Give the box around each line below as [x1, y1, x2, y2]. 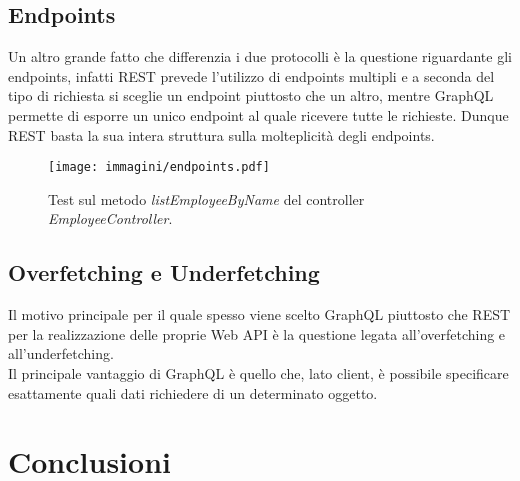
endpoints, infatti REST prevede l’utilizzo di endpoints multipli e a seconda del [8, 65, 495, 86]
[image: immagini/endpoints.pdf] [48, 160, 270, 175]
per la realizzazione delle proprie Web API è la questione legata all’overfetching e [8, 323, 506, 344]
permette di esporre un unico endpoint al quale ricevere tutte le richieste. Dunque [8, 104, 509, 125]
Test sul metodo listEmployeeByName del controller [48, 188, 365, 209]
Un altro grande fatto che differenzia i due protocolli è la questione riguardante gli [8, 46, 512, 67]
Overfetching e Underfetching [8, 257, 320, 288]
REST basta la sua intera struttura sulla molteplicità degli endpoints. [8, 124, 435, 145]
